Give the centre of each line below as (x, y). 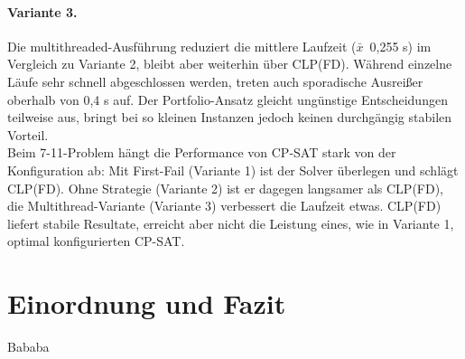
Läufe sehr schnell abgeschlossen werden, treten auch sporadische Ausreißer (215, 81)
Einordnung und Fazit (147, 303)
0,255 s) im (400, 46)
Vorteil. (28, 134)
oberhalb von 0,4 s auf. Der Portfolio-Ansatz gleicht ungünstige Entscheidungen (228, 99)
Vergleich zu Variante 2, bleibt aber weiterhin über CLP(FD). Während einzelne (230, 64)
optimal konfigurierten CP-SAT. (96, 241)
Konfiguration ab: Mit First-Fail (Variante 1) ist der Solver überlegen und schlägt (233, 170)
